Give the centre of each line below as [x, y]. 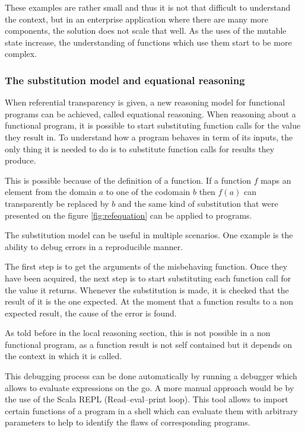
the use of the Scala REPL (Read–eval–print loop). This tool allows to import [147, 399]
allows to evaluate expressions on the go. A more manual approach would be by [150, 387]
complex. [21, 54]
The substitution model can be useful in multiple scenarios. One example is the [149, 235]
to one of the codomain [148, 192]
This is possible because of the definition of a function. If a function [128, 180]
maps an [276, 180]
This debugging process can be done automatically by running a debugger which [151, 376]
